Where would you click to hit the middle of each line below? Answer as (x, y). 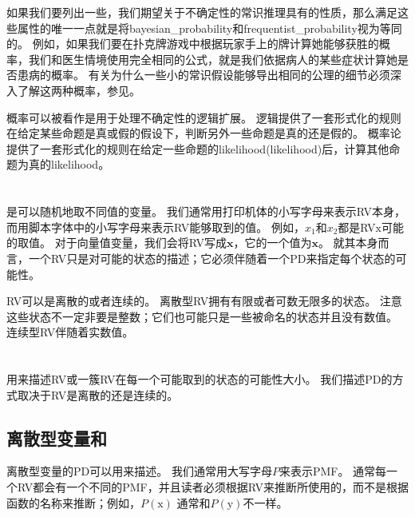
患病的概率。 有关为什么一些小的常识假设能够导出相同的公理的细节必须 (204, 75)
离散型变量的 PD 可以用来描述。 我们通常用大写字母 (139, 471)
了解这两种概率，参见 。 (79, 90)
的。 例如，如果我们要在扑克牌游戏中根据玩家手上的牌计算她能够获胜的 (193, 44)
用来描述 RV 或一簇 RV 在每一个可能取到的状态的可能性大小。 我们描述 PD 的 (200, 379)
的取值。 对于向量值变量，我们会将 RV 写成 (117, 243)
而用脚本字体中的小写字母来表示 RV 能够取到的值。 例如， (156, 227)
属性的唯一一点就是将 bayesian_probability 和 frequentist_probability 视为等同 (209, 28)
